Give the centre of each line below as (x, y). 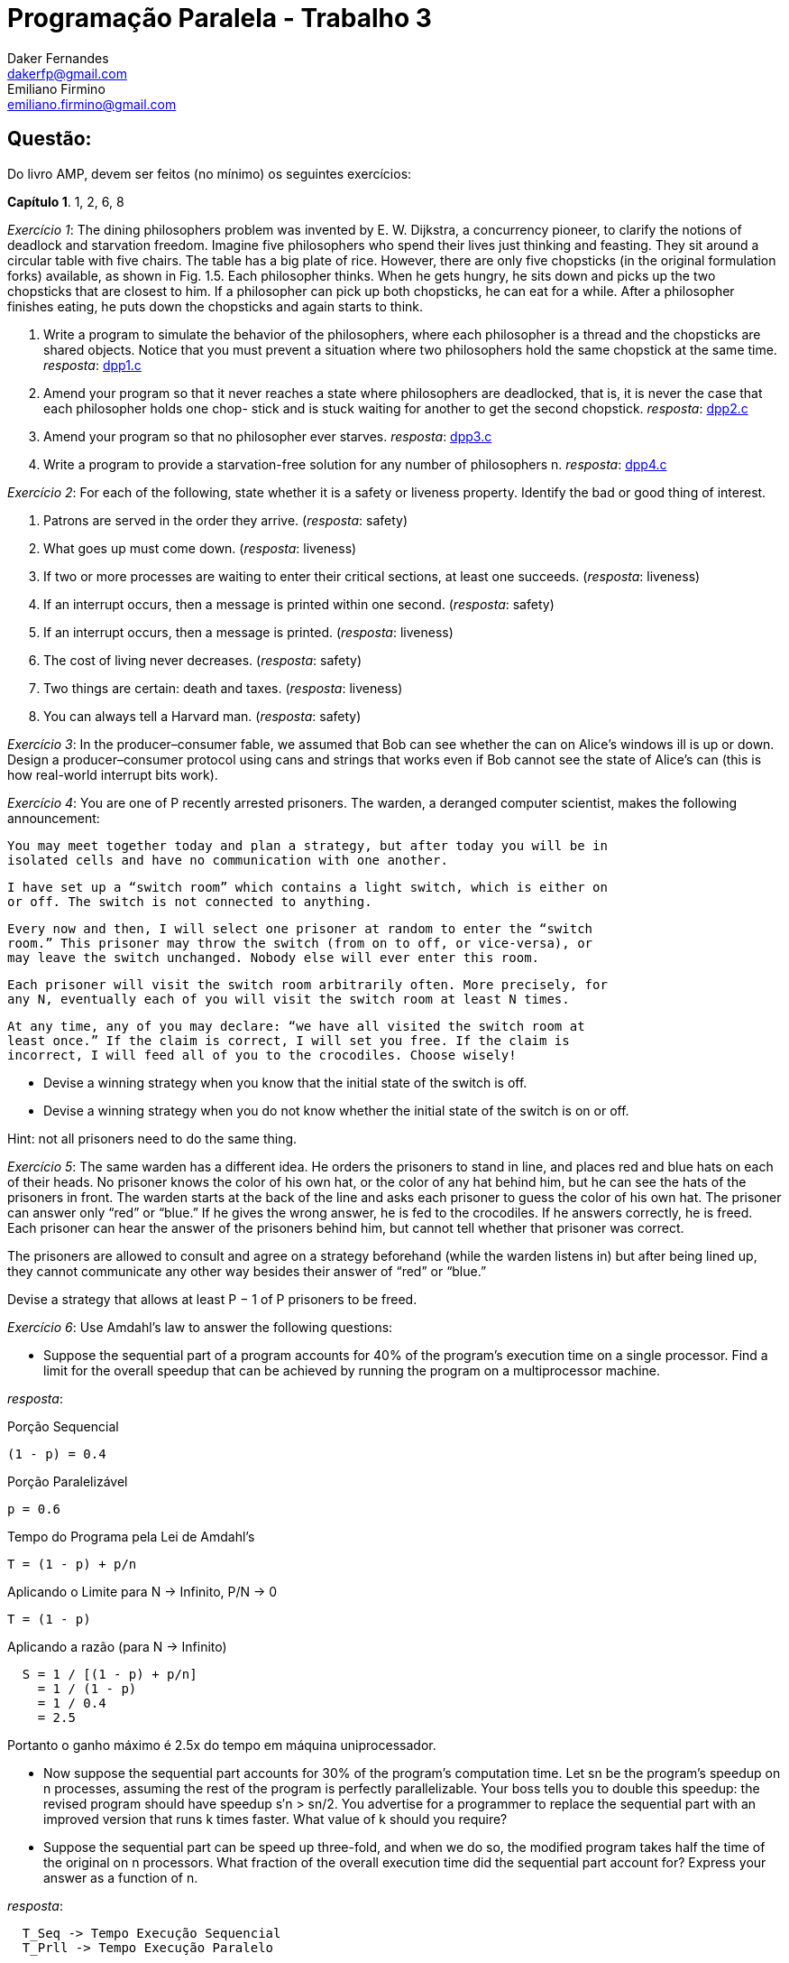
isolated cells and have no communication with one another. (228, 860)
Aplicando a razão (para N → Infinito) (117, 1646)
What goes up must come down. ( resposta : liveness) (200, 548)
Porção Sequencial (63, 1426)
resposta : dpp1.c (92, 365)
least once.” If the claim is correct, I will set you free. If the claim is (289, 1040)
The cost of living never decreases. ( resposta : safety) (203, 660)
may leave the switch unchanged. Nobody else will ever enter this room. (274, 957)
